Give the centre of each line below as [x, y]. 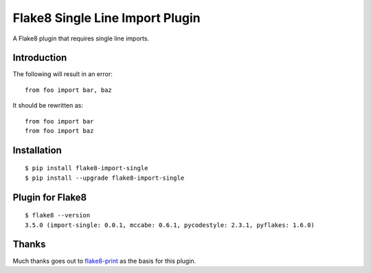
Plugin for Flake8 [50, 197]
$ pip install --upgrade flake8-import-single [105, 178]
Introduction [40, 58]
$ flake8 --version [58, 215]
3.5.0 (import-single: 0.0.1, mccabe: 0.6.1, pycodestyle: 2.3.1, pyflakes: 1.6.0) [170, 225]
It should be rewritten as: [48, 106]
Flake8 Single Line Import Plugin [106, 18]
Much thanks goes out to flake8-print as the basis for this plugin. [104, 261]
